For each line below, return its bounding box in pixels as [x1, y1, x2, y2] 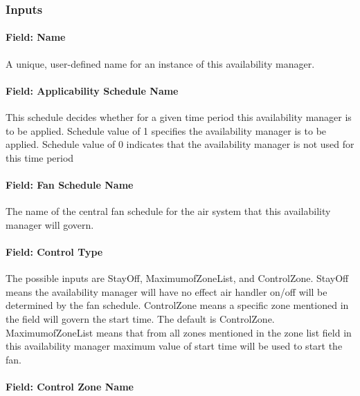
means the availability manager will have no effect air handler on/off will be [6, 284, 327, 299]
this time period [6, 150, 74, 164]
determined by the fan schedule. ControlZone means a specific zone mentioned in [6, 298, 349, 312]
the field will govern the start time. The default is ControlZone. [6, 311, 275, 326]
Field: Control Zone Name [6, 379, 134, 393]
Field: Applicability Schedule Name [6, 83, 179, 97]
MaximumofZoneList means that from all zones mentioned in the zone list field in [6, 325, 352, 339]
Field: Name [6, 30, 66, 44]
